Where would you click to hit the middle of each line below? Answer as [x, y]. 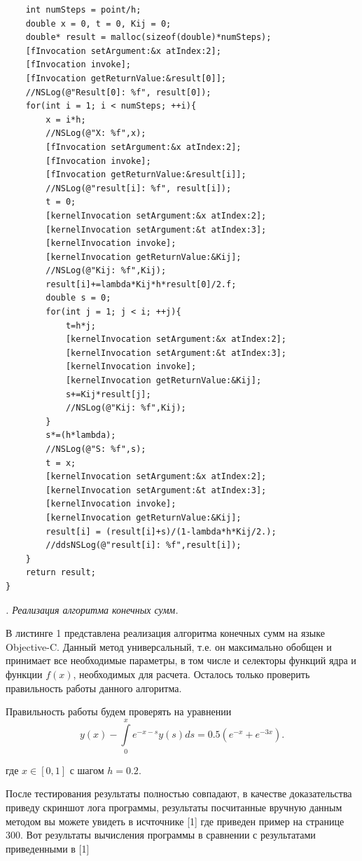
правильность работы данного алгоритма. [94, 688]
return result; [61, 573]
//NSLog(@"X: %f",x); [96, 133]
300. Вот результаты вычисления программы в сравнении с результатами [161, 835]
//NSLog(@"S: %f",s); [96, 449]
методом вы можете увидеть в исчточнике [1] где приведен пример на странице [175, 821]
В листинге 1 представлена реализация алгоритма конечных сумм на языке [165, 633]
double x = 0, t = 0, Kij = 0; [98, 23]
